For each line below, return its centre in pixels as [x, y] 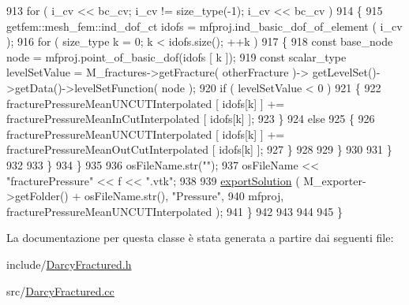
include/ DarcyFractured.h [69, 264]
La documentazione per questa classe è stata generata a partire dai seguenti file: [200, 238]
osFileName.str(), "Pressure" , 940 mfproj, [184, 196]
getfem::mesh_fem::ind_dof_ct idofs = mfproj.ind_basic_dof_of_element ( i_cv [204, 26]
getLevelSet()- [346, 72]
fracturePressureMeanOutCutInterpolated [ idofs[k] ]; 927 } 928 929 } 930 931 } [199, 149]
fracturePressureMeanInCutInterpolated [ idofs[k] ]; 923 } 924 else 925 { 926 [191, 119]
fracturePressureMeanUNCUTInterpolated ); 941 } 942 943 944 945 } [174, 211]
